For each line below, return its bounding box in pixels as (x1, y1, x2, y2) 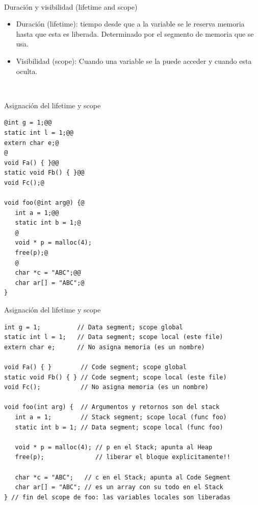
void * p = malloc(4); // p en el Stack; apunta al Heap (15, 443, 213, 451)
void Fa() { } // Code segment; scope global (4, 364, 187, 371)
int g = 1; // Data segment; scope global (4, 323, 183, 331)
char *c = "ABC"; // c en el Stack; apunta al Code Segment (15, 473, 230, 481)
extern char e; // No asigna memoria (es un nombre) (4, 343, 205, 351)
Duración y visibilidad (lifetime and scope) (4, 1, 138, 12)
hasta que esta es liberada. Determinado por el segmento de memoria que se (16, 28, 254, 39)
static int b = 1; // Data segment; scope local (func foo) (15, 423, 223, 431)
